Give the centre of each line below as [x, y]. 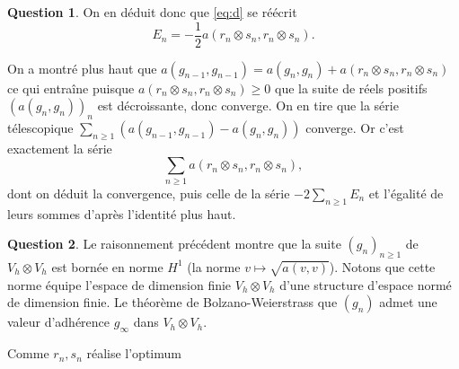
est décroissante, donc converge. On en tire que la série [248, 105]
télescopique [40, 128]
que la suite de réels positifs [351, 88]
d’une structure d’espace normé [366, 284]
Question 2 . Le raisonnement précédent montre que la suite [174, 244]
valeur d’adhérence [59, 322]
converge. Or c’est [355, 128]
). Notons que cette [382, 266]
